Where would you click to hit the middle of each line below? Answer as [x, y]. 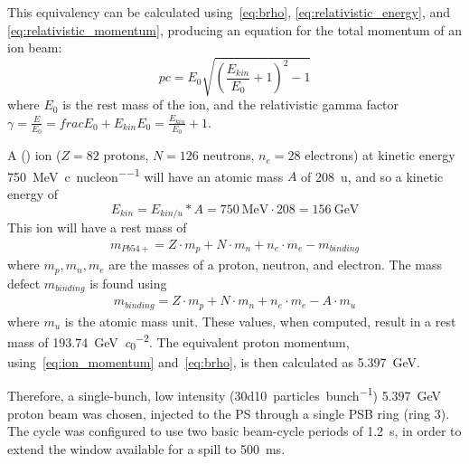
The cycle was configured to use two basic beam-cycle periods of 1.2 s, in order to [234, 431]
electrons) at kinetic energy [380, 155]
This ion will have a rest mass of [97, 227]
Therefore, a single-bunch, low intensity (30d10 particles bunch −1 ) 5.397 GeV [225, 394]
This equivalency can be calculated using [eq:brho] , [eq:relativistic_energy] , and [229, 12]
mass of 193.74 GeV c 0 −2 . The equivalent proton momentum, [178, 342]
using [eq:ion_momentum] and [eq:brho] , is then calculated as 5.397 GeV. [214, 361]
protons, [126, 155]
